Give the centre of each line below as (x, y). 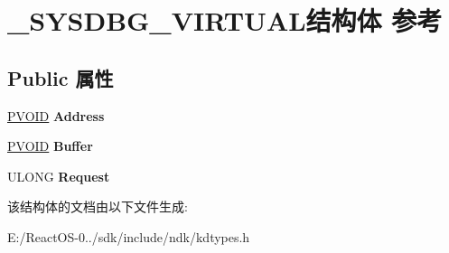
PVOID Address (56, 115)
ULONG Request (59, 176)
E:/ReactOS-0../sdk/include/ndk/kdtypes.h (129, 236)
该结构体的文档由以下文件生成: (98, 206)
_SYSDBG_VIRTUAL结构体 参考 (225, 20)
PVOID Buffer (50, 146)
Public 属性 (61, 77)
